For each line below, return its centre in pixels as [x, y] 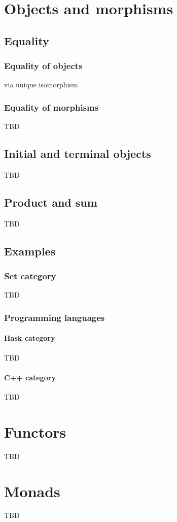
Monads [32, 491]
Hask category [30, 338]
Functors [35, 431]
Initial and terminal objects [78, 154]
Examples [30, 251]
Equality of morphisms [51, 107]
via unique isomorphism [41, 85]
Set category [30, 276]
